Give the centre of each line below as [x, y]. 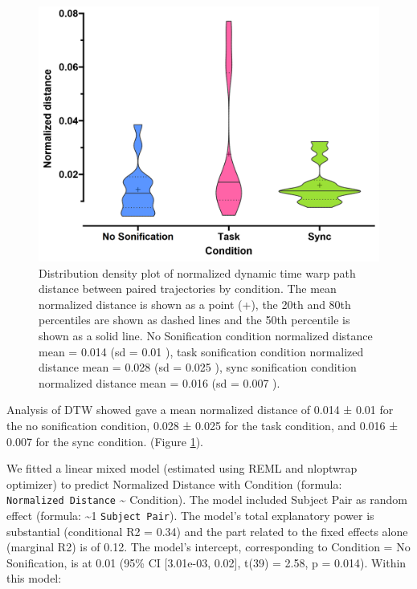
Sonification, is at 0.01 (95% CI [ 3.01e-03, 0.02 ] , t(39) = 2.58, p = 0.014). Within [206, 562]
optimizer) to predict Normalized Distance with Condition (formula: [174, 483]
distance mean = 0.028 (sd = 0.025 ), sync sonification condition [198, 367]
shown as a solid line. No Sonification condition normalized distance [206, 335]
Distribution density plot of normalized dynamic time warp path [197, 272]
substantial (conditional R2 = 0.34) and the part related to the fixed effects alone [207, 531]
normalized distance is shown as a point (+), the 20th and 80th [195, 304]
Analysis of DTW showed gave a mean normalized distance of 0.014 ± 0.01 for [200, 410]
